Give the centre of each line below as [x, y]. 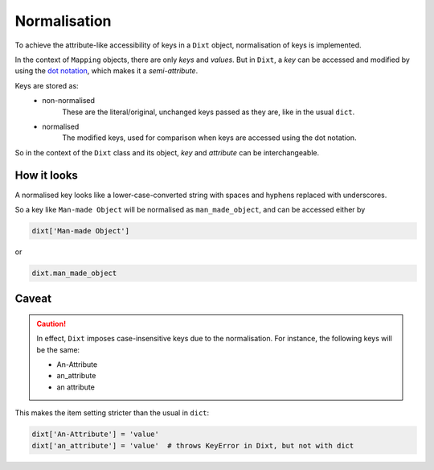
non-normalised [69, 101]
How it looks [46, 176]
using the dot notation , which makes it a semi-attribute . [106, 71]
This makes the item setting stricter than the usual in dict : [112, 413]
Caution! [51, 324]
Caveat [33, 299]
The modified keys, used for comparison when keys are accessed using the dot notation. [209, 138]
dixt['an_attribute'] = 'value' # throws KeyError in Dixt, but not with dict [193, 445]
